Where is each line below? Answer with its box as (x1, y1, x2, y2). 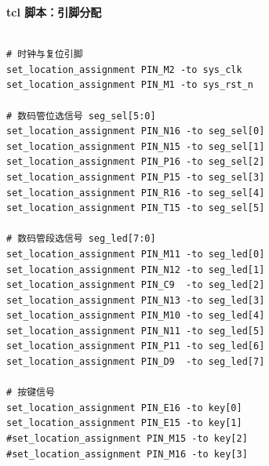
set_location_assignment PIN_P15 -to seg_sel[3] (6, 171, 265, 183)
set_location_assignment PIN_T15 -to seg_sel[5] (6, 202, 265, 214)
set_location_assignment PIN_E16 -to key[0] (6, 402, 242, 413)
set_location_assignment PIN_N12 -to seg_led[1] (6, 264, 265, 275)
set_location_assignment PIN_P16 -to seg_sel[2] (6, 156, 265, 168)
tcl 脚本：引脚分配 (6, 4, 102, 20)
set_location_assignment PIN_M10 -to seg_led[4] (6, 310, 265, 322)
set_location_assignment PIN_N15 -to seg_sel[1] (6, 140, 265, 152)
